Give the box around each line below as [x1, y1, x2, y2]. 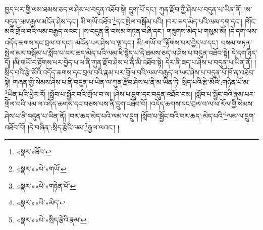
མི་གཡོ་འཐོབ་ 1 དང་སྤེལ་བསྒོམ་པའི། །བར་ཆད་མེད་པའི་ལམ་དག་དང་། [80, 14, 242, 26]
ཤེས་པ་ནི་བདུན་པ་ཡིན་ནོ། [5, 110, 66, 121]
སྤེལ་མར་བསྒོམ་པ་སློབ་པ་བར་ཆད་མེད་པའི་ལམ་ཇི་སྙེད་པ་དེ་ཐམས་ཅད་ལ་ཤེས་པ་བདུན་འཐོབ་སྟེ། [5, 47, 230, 57]
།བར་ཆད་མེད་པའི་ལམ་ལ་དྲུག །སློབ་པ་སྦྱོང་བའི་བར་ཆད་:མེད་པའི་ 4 [68, 108, 227, 121]
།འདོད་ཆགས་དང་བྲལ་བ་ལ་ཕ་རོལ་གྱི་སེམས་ [149, 98, 254, 109]
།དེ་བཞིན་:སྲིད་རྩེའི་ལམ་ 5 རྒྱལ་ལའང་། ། [27, 121, 120, 132]
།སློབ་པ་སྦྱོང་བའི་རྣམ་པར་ [194, 88, 255, 99]
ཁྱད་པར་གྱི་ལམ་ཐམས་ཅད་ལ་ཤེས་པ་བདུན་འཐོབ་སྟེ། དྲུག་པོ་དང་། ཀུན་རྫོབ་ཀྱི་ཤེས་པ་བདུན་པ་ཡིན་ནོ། [5, 4, 242, 14]
